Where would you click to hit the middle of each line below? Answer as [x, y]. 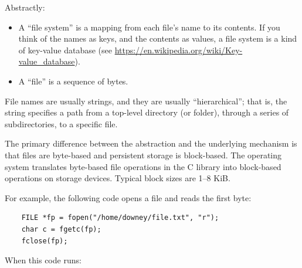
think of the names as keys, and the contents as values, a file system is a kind [158, 38]
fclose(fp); [45, 241]
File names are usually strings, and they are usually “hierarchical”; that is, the [146, 101]
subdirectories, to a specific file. [61, 123]
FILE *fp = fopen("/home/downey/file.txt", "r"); [120, 218]
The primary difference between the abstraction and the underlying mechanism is [151, 143]
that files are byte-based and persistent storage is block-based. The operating [143, 155]
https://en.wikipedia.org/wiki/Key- [179, 50]
